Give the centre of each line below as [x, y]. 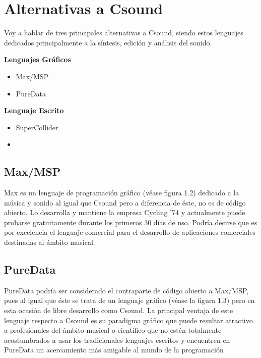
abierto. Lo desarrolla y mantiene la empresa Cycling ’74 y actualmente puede [125, 212]
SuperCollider [37, 127]
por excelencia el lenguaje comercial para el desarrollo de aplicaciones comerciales [130, 232]
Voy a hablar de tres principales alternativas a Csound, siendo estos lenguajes [124, 33]
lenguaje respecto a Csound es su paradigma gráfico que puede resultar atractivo [128, 320]
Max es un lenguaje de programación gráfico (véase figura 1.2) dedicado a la [122, 193]
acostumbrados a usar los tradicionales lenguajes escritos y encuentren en [117, 340]
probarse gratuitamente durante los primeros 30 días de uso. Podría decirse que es [131, 222]
